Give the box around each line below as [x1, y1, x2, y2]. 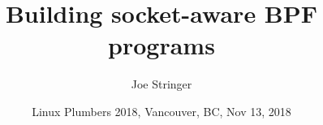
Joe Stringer [131, 75, 192, 93]
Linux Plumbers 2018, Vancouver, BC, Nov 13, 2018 [32, 102, 291, 119]
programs [108, 28, 215, 62]
